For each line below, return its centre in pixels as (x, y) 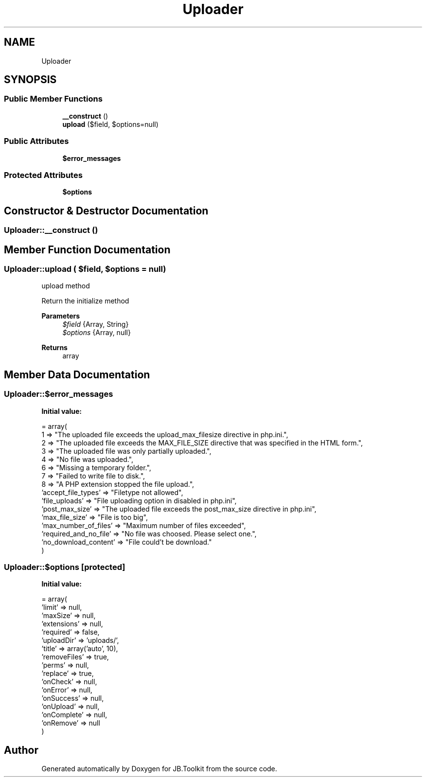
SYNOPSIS (30, 80)
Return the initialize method (85, 301)
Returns (54, 348)
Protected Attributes (43, 175)
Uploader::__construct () (51, 230)
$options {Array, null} (97, 333)
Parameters (61, 316)
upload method (66, 286)
